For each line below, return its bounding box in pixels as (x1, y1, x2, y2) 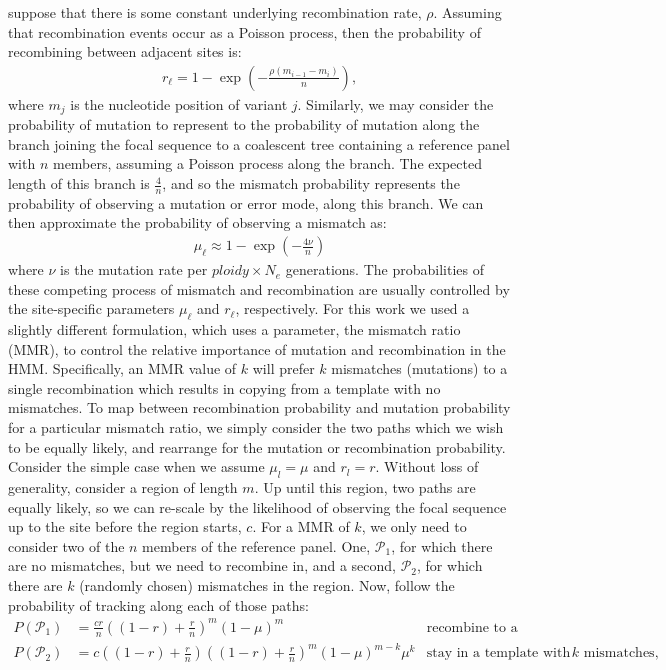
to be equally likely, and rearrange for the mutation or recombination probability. (8, 436, 506, 457)
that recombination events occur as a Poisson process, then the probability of (8, 21, 481, 42)
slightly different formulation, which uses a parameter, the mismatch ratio (8, 319, 461, 340)
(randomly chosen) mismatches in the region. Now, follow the (79, 575, 455, 595)
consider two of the (8, 535, 125, 556)
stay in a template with (426, 646, 571, 661)
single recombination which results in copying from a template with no (8, 377, 441, 398)
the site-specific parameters (8, 298, 175, 319)
